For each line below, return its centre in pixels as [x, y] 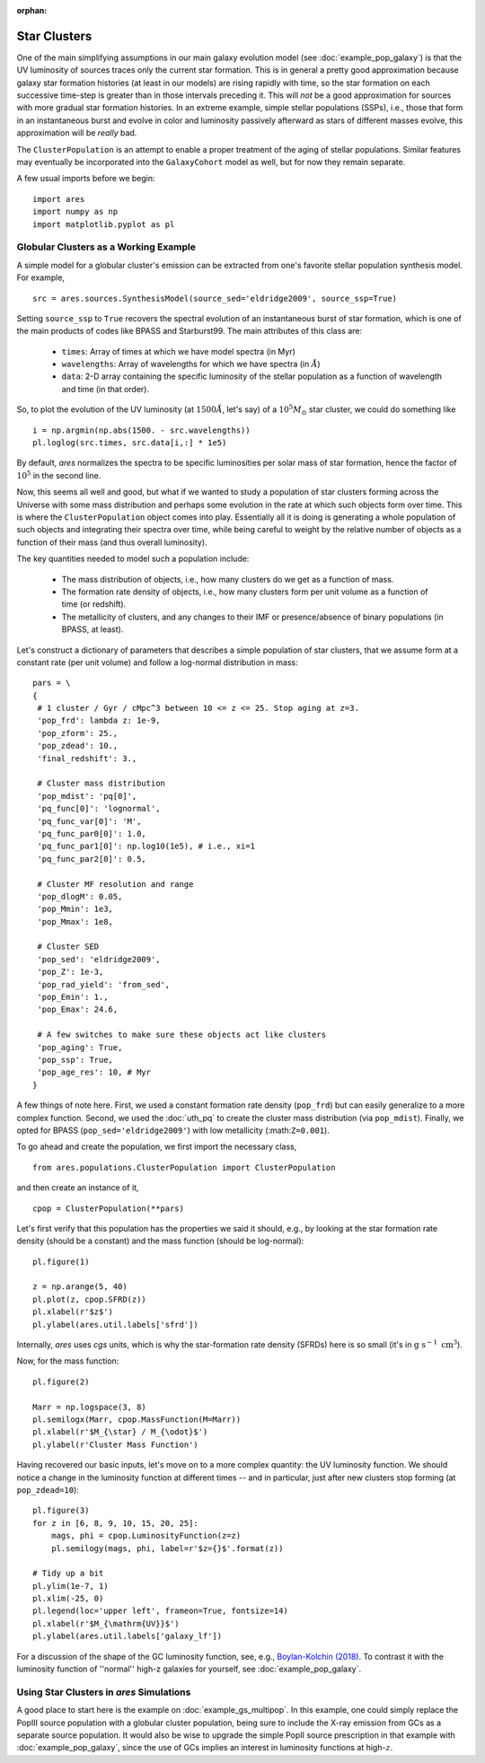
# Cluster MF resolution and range [115, 884]
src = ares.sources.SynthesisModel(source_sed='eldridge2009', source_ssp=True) [215, 298]
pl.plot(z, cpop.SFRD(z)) [90, 1299]
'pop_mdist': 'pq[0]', [87, 796]
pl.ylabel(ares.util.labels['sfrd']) [116, 1324]
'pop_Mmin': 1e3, [75, 909]
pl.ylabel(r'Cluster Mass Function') [116, 1444]
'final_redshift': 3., [87, 758]
